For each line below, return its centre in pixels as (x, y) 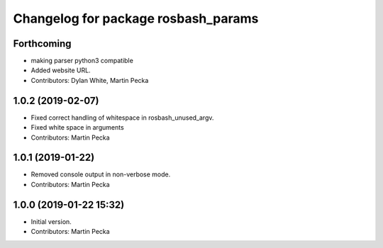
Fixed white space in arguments (77, 128)
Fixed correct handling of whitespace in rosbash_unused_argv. (122, 118)
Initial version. (51, 221)
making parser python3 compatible (82, 61)
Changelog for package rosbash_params (136, 18)
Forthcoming (42, 44)
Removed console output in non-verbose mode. (101, 174)
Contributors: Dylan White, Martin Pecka (90, 80)
